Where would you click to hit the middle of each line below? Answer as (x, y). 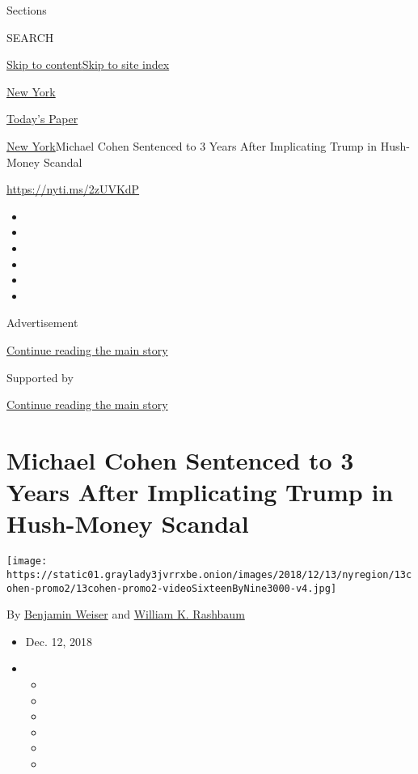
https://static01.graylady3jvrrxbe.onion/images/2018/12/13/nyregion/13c (209, 574)
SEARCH (30, 37)
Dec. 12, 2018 (59, 641)
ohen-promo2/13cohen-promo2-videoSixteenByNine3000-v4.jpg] (172, 588)
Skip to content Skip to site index (88, 64)
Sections (27, 10)
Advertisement (42, 323)
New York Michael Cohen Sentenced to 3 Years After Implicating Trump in (192, 145)
